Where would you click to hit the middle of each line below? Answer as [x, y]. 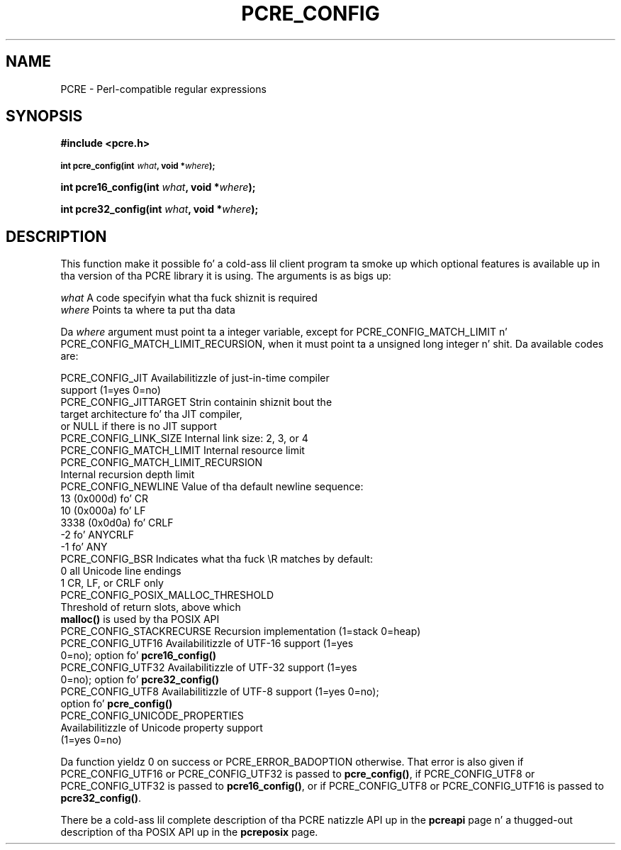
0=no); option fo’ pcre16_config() [139, 656]
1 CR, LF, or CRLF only [112, 583]
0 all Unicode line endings [121, 571]
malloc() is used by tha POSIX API [140, 619]
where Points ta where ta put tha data [148, 310]
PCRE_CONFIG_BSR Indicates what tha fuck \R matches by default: [217, 559]
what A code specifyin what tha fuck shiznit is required [189, 298]
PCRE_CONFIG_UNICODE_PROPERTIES [152, 716]
